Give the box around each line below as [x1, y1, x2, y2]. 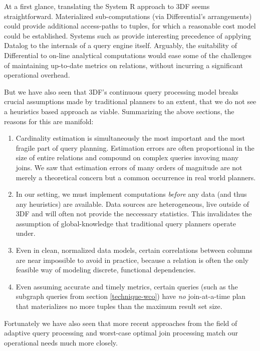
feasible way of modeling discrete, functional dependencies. [16, 264, 196, 275]
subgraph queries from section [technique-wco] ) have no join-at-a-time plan [16, 291, 246, 301]
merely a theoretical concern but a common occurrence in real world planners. [16, 172, 256, 182]
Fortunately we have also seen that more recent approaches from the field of [4, 317, 237, 328]
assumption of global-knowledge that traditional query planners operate [16, 218, 236, 228]
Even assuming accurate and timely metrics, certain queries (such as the [16, 281, 238, 291]
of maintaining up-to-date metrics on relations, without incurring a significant [4, 60, 243, 70]
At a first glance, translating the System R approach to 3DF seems [4, 1, 210, 11]
